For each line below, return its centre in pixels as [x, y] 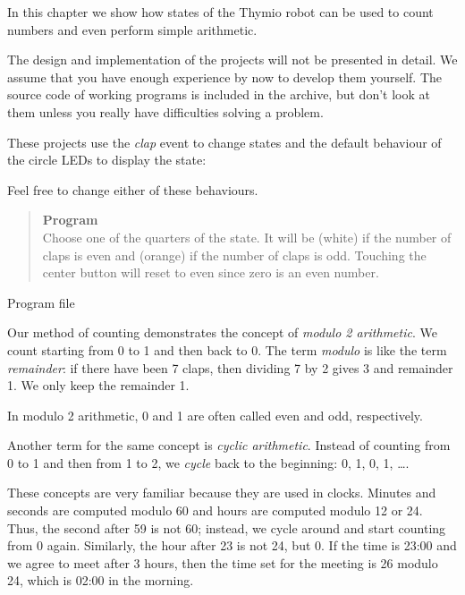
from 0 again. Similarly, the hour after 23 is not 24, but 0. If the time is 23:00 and [232, 545]
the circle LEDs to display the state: [107, 160]
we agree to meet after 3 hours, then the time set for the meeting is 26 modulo [223, 562]
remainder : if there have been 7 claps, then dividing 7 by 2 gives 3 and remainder [230, 367]
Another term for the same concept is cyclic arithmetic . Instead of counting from [229, 445]
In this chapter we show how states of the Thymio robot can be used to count [220, 12]
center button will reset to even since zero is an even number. [211, 272]
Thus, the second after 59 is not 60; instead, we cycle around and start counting [227, 527]
